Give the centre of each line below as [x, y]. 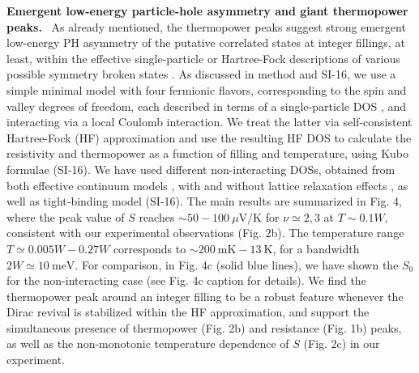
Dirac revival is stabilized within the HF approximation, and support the [188, 312]
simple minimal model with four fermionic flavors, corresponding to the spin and [207, 89]
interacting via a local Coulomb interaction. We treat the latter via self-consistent [209, 122]
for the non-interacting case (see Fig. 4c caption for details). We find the [186, 280]
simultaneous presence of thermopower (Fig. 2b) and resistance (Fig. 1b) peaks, [204, 327]
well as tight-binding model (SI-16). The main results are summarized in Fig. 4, [204, 201]
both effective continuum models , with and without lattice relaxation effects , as [207, 185]
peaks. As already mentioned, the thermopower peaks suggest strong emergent [206, 26]
